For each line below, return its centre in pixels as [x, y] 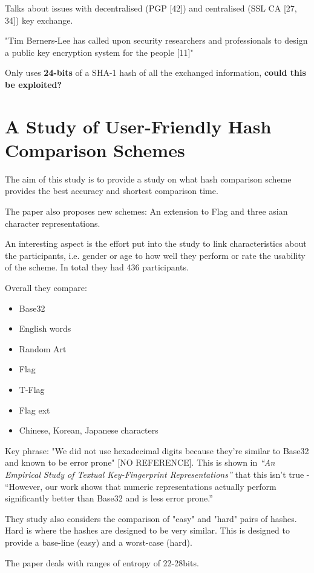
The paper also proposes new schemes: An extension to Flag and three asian [146, 211]
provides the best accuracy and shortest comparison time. [112, 191]
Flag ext [34, 410]
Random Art [43, 348]
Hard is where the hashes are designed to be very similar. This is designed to [147, 530]
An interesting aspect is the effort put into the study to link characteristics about [156, 243]
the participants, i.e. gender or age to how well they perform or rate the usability [155, 255]
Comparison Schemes [95, 149]
